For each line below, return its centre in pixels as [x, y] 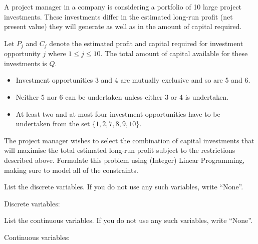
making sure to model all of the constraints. [71, 170]
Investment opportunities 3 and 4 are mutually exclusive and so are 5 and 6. [133, 80]
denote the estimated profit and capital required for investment [146, 43]
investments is [26, 63]
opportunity [22, 53]
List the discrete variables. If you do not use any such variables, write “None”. [124, 187]
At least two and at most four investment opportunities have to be [118, 113]
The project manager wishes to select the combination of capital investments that [129, 140]
